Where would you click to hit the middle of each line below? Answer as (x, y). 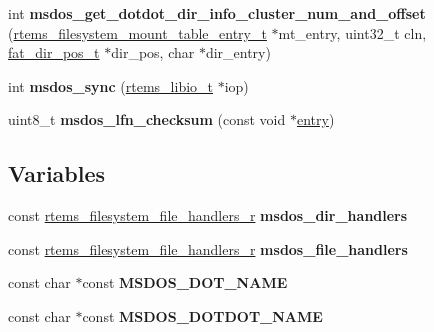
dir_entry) (238, 52)
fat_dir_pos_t (54, 52)
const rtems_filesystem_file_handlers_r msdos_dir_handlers (208, 215)
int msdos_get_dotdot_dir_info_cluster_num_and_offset (217, 13)
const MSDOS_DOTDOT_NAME (202, 315)
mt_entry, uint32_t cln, (352, 32)
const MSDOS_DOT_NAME (185, 282)
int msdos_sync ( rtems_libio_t (110, 85)
